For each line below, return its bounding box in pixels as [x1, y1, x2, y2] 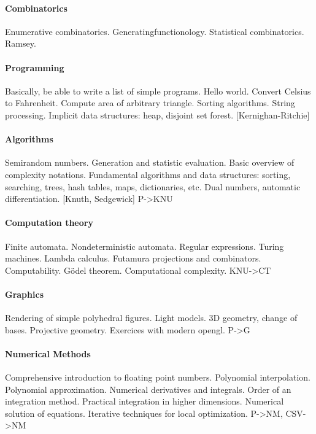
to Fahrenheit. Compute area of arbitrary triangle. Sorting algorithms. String [5, 96, 295, 109]
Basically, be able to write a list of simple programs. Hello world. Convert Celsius [5, 84, 311, 97]
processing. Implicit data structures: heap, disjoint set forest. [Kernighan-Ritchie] [5, 108, 310, 121]
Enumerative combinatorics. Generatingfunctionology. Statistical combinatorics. [5, 25, 304, 37]
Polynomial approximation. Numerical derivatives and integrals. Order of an [5, 382, 291, 395]
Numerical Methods [5, 347, 91, 360]
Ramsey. [5, 37, 36, 50]
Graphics [5, 287, 44, 300]
